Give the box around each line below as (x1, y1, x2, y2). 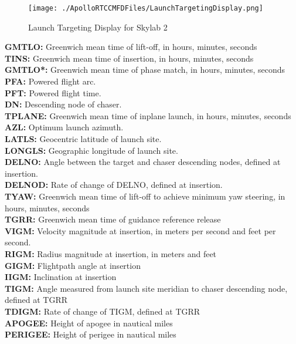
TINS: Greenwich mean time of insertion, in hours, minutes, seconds (5, 52, 254, 64)
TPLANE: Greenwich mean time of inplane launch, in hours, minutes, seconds (5, 109, 291, 122)
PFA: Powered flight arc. (5, 75, 96, 87)
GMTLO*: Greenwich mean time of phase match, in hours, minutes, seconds (5, 63, 285, 76)
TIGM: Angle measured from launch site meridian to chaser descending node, (5, 282, 288, 294)
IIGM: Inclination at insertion (5, 271, 117, 283)
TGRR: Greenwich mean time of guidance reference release (5, 213, 221, 225)
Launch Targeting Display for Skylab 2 (28, 21, 168, 33)
